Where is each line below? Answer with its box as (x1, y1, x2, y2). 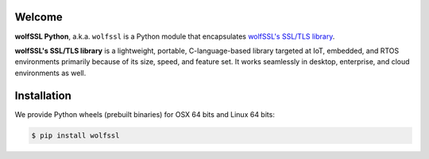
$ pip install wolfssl (31, 131, 120, 140)
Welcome (14, 10, 63, 24)
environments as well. (14, 68, 87, 78)
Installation (14, 89, 71, 102)
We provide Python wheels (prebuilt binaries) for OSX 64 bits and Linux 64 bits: (14, 109, 276, 119)
